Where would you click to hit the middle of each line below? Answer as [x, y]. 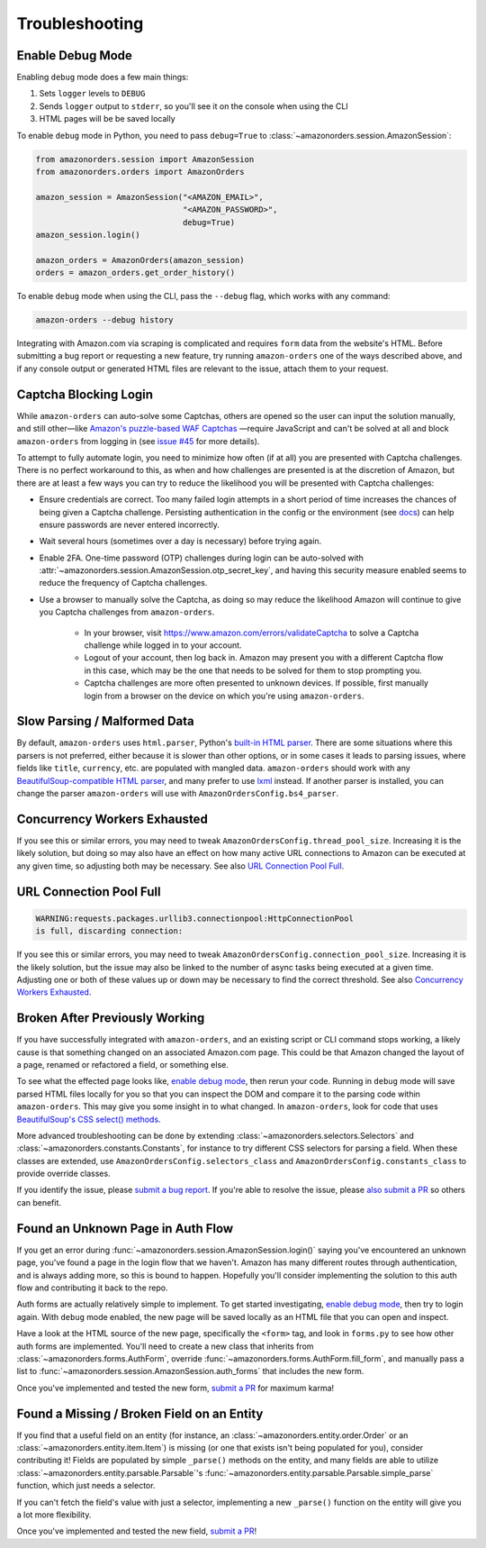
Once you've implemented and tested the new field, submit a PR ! [136, 1531]
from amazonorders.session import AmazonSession [145, 159]
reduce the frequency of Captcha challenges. [123, 583]
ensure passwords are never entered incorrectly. [130, 524]
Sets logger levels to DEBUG [92, 94]
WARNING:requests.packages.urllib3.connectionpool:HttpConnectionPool [195, 918]
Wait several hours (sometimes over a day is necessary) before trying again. [180, 542]
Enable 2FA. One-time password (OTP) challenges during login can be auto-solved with [201, 558]
